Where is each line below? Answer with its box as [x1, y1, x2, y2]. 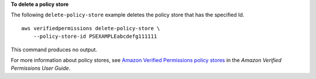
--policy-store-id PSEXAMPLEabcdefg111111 [33, 33, 157, 40]
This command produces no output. [11, 46, 98, 53]
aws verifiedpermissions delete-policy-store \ [21, 25, 160, 31]
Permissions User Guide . [11, 64, 71, 72]
